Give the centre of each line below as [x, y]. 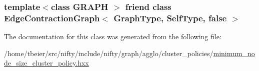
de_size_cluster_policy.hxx [46, 63]
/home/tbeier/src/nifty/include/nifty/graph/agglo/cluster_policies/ [109, 53]
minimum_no [234, 53]
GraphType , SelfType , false [170, 18]
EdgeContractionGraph [52, 18]
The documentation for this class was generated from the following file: [113, 36]
